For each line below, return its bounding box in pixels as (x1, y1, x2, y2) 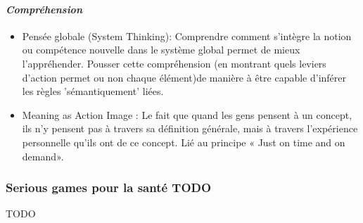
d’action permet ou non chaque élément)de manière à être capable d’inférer (22, 70, 347, 84)
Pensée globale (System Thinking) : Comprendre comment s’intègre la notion (22, 28, 352, 43)
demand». (22, 148, 64, 163)
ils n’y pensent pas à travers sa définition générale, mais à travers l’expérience (22, 121, 358, 136)
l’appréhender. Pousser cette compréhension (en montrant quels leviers (22, 56, 326, 70)
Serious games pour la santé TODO (6, 179, 212, 196)
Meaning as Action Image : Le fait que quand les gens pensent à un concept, (22, 107, 352, 122)
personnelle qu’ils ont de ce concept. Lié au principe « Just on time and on (22, 134, 345, 149)
